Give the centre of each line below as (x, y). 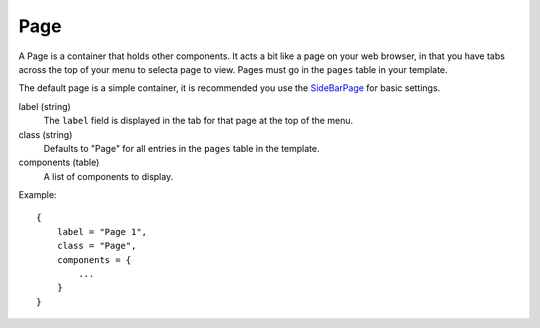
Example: (37, 195)
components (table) (59, 162)
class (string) (45, 134)
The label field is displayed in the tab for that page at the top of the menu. (198, 121)
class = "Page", (96, 246)
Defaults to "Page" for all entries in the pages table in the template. (181, 148)
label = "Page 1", (102, 231)
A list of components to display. (108, 176)
